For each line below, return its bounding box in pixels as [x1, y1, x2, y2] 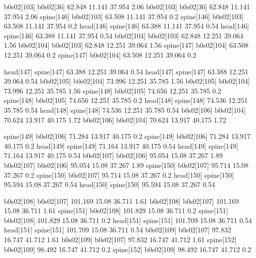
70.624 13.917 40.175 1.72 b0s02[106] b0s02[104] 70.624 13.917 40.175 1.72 [4, 114, 226, 125]
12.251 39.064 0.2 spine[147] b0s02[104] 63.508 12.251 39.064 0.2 [4, 49, 196, 60]
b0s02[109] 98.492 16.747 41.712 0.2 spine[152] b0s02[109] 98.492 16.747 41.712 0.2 [4, 244, 251, 254]
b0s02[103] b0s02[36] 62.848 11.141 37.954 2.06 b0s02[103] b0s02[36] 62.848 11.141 [4, 1, 250, 11]
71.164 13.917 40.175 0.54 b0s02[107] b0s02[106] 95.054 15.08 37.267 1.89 [4, 150, 223, 161]
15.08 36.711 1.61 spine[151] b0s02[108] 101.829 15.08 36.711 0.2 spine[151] [4, 205, 228, 216]
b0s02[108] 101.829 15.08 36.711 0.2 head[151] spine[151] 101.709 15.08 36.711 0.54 [4, 215, 252, 225]
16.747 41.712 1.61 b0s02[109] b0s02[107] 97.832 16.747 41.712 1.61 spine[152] [4, 234, 237, 245]
